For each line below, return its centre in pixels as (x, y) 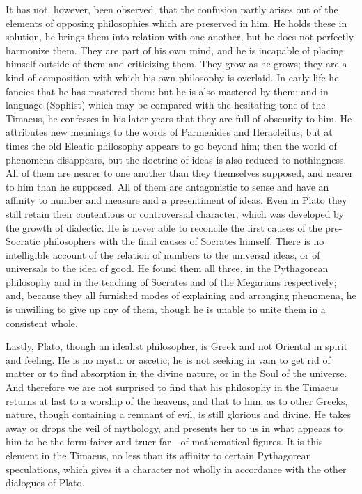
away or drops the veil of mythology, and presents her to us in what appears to (174, 428)
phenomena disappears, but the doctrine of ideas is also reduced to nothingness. (176, 159)
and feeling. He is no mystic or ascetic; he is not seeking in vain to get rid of (168, 359)
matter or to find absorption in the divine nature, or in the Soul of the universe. (176, 373)
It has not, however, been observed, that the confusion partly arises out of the (172, 9)
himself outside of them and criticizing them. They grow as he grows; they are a (176, 64)
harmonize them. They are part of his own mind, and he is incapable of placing (175, 50)
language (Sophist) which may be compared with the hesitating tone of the (166, 105)
